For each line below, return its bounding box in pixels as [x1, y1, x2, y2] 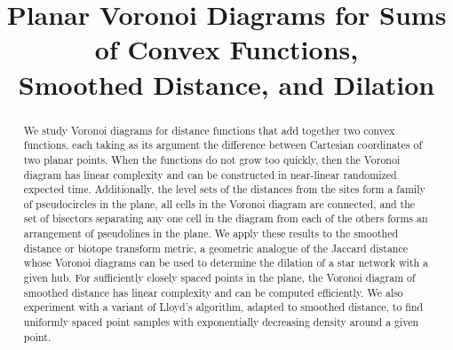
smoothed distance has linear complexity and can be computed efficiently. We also [23, 284, 403, 299]
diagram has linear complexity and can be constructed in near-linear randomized [23, 167, 397, 182]
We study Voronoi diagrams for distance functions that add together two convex [23, 122, 395, 137]
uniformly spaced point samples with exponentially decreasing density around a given [23, 315, 419, 330]
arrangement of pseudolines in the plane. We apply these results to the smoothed [23, 226, 399, 241]
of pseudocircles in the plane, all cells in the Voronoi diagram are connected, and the [23, 196, 416, 211]
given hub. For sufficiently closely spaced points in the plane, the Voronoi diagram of [23, 270, 416, 285]
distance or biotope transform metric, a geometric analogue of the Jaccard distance [23, 240, 409, 255]
